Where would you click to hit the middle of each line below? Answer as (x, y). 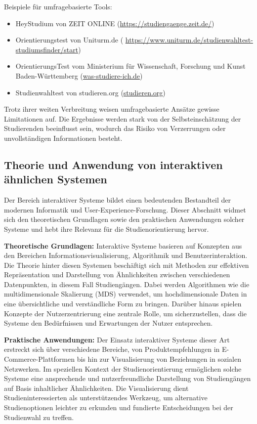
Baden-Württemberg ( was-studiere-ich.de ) (79, 75)
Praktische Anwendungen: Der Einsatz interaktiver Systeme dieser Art (117, 339)
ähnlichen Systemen (56, 179)
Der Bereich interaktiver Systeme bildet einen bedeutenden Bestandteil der (118, 200)
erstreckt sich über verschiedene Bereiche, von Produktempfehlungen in (112, 349)
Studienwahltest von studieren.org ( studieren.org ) (90, 92)
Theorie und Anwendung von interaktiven (113, 164)
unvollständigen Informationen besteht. (63, 138)
